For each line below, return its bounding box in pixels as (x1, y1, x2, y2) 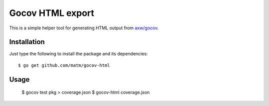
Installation (9, 38, 45, 46)
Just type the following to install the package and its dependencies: (9, 51, 148, 57)
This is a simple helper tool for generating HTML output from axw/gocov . (9, 25, 159, 31)
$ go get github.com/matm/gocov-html (18, 62, 111, 68)
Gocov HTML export (9, 7, 95, 18)
